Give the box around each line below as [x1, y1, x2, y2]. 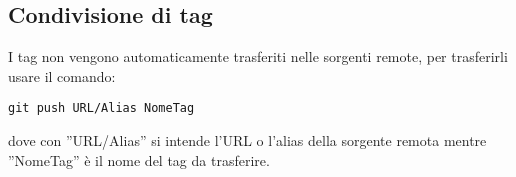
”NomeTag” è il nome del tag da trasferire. [8, 149, 270, 170]
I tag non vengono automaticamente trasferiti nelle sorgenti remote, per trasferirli [8, 46, 508, 67]
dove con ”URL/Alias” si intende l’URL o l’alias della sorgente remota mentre [8, 130, 487, 151]
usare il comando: [8, 65, 116, 86]
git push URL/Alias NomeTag [8, 101, 195, 116]
